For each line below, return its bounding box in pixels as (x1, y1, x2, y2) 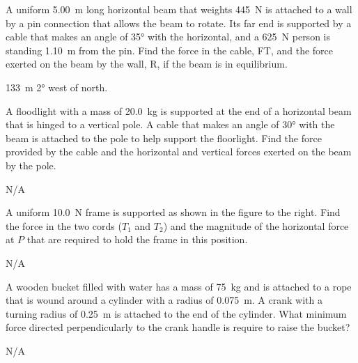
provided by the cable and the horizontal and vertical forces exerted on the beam (6, 144, 352, 159)
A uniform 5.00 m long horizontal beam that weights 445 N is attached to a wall (6, 2, 352, 16)
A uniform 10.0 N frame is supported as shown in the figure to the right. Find (6, 205, 341, 219)
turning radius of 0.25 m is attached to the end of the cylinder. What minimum (6, 306, 347, 320)
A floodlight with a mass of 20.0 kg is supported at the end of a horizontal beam (6, 103, 352, 118)
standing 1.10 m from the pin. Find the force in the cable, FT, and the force (6, 43, 333, 57)
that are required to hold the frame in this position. (26, 232, 248, 247)
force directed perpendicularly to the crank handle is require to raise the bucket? (6, 320, 350, 334)
